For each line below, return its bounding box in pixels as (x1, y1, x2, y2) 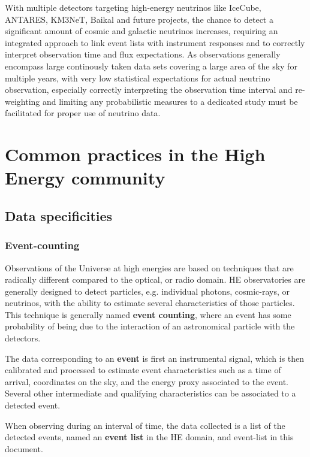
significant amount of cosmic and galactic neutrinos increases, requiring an (5, 25, 278, 37)
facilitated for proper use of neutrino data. (5, 107, 161, 119)
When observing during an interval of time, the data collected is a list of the (5, 419, 285, 431)
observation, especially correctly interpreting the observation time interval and (5, 83, 293, 96)
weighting (5, 95, 40, 107)
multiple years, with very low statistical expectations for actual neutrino (5, 71, 270, 84)
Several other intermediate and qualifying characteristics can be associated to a (5, 387, 296, 400)
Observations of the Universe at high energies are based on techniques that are (5, 261, 294, 274)
